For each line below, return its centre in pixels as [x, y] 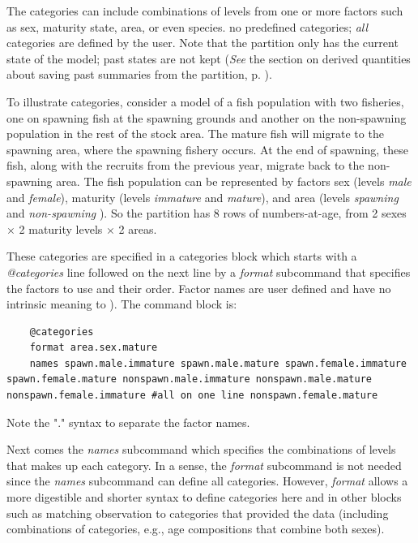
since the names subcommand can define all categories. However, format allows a [207, 481]
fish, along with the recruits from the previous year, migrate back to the [186, 165]
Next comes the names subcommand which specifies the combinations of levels [201, 449]
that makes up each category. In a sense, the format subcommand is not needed [204, 465]
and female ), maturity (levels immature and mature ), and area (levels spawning [203, 197]
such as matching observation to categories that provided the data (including [198, 513]
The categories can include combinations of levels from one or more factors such [205, 11]
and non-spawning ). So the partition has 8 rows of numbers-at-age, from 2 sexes [207, 213]
